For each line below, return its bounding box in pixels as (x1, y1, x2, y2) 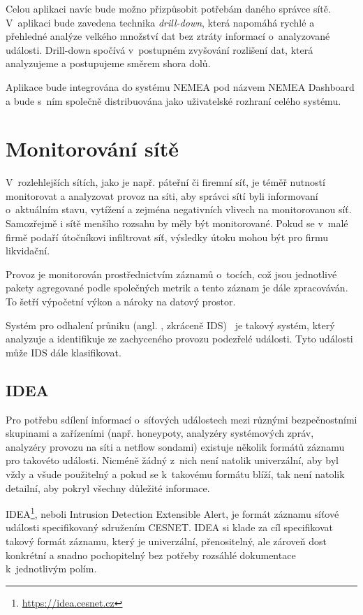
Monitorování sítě (6, 134, 179, 163)
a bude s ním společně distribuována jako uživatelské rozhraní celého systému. (6, 93, 341, 108)
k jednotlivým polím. (6, 561, 97, 576)
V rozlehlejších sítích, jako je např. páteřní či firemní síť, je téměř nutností (6, 175, 325, 189)
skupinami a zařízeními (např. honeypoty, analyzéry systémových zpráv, (6, 426, 314, 440)
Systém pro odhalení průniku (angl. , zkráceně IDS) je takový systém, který (6, 317, 335, 332)
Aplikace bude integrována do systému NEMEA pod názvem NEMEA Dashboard (6, 79, 355, 94)
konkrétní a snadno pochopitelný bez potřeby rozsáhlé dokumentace (6, 547, 296, 562)
